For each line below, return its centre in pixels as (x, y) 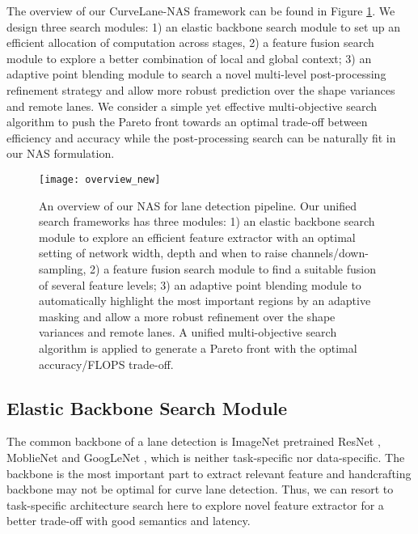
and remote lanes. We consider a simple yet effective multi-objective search (192, 106)
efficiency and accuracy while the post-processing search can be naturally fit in (201, 137)
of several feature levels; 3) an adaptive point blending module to (200, 284)
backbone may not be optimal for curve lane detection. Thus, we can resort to (200, 489)
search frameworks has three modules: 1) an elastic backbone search (207, 221)
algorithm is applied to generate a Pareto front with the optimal (198, 348)
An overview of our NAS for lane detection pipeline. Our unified (198, 205)
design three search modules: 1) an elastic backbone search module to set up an (204, 26)
